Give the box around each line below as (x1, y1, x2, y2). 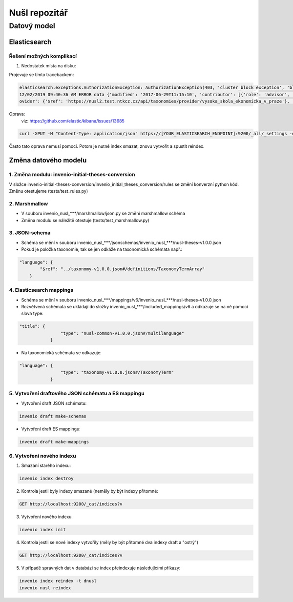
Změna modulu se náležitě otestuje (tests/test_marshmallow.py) (21, 217, 150, 223)
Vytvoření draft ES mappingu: (21, 426, 81, 432)
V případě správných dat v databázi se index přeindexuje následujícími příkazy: (21, 565, 181, 571)
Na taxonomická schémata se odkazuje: (21, 350, 102, 356)
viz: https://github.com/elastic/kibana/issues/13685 (21, 118, 125, 124)
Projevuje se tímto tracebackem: (9, 72, 74, 78)
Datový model (9, 21, 56, 30)
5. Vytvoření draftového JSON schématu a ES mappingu (9, 390, 145, 397)
